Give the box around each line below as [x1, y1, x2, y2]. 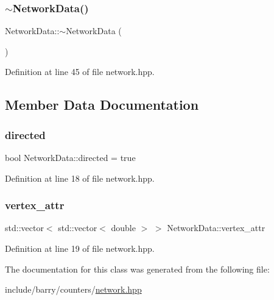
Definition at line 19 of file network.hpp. [5, 242, 155, 254]
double [111, 221, 136, 234]
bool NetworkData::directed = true [5, 151, 136, 163]
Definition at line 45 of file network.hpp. [5, 65, 155, 78]
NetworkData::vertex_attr [167, 221, 265, 234]
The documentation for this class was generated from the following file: [5, 262, 270, 275]
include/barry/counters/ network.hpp [5, 283, 142, 296]
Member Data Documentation [5, 95, 199, 114]
